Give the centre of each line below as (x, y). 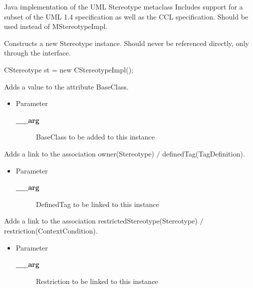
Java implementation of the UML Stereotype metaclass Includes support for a (123, 6)
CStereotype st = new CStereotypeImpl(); (69, 69)
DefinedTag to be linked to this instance (97, 204)
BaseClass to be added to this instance (95, 137)
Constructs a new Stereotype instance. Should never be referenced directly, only (126, 43)
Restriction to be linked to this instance (97, 281)
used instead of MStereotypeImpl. (56, 26)
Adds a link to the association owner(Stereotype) (79, 153)
